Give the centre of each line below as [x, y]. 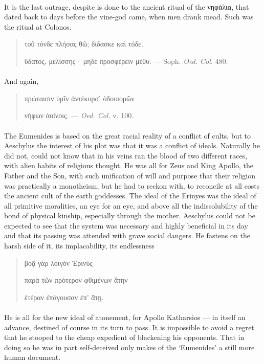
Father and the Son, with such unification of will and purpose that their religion [130, 175]
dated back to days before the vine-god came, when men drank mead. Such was [129, 17]
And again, [21, 81]
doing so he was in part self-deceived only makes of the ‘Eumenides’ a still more [129, 347]
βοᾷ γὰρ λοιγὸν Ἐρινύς [58, 263]
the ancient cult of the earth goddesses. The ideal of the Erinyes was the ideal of [130, 196]
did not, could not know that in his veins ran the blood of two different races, [126, 155]
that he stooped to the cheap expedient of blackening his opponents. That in [124, 337]
